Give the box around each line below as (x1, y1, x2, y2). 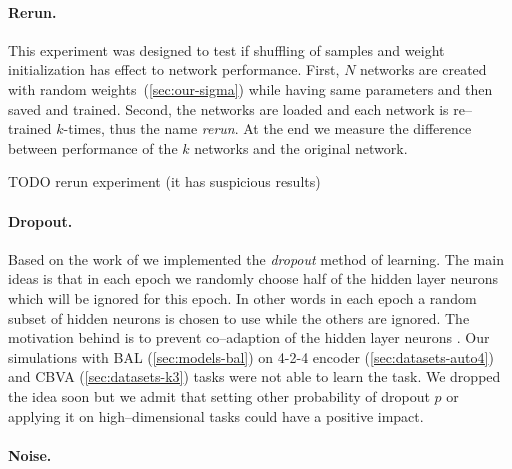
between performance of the (8, 137, 178, 158)
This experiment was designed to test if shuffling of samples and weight (8, 39, 445, 60)
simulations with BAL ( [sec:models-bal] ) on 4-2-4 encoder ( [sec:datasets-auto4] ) (8, 346, 494, 367)
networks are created (360, 59, 487, 80)
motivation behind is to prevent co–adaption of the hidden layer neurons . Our (8, 327, 490, 348)
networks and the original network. (194, 137, 408, 158)
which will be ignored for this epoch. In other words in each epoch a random (8, 287, 477, 308)
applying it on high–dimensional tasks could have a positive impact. (8, 405, 424, 426)
